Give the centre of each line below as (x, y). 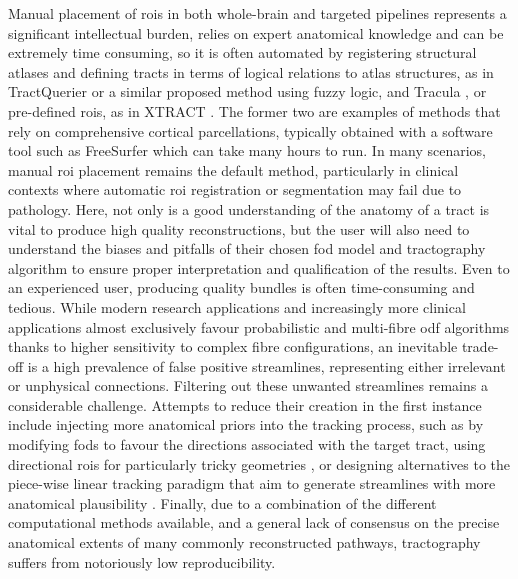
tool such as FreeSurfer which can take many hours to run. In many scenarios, (247, 150)
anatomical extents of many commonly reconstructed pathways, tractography (244, 542)
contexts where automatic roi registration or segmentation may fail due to (235, 189)
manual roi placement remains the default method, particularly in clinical (233, 169)
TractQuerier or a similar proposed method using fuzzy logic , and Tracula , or (247, 91)
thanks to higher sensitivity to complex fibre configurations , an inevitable (233, 346)
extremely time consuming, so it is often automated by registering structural (242, 52)
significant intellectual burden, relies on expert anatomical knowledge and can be (256, 32)
